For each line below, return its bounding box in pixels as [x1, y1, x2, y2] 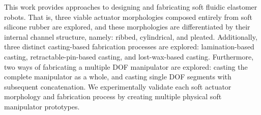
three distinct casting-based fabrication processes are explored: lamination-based [4, 41, 254, 52]
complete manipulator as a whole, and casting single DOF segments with [4, 71, 231, 82]
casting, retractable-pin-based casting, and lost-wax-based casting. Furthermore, [4, 51, 254, 62]
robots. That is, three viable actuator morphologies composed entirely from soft [4, 11, 252, 22]
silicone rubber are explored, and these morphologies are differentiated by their [4, 21, 250, 32]
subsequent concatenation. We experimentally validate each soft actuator [4, 81, 231, 92]
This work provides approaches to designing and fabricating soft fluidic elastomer [4, 2, 257, 12]
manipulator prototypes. [4, 101, 80, 111]
